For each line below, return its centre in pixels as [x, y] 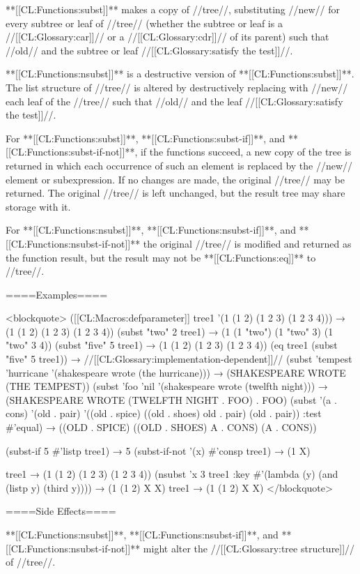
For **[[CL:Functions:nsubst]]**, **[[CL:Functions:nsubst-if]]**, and [151, 230]
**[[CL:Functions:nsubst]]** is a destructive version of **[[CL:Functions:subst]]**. [180, 74]
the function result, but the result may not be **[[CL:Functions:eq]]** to [161, 257]
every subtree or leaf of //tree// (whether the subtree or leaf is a [144, 23]
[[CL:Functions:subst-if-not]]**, [72, 152]
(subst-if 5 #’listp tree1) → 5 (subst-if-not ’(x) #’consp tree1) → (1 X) [158, 450]
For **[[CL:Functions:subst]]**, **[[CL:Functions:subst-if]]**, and [146, 138]
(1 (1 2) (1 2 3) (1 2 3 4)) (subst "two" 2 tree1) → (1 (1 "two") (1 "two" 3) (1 [170, 331]
